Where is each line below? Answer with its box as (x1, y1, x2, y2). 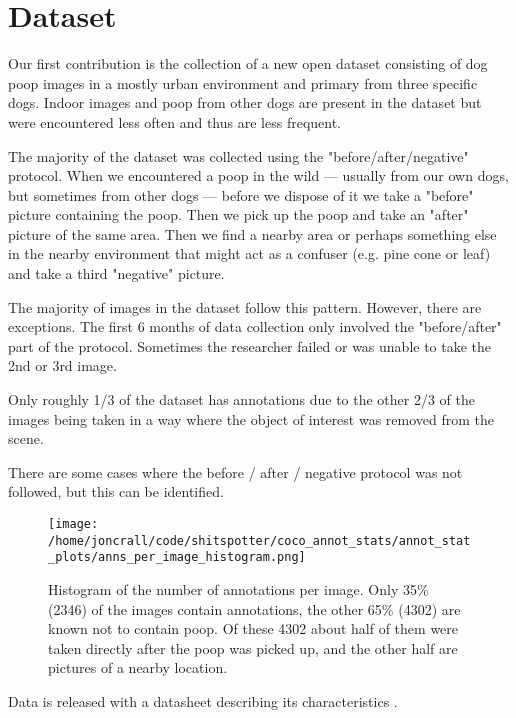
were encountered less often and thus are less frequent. (8, 111, 342, 132)
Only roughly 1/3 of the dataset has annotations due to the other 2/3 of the (8, 389, 475, 410)
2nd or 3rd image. (8, 355, 117, 376)
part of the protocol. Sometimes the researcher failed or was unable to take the (8, 335, 492, 356)
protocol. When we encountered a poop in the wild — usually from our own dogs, (8, 165, 509, 186)
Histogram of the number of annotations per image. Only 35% (48, 578, 429, 599)
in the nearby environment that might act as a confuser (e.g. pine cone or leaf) (8, 243, 491, 264)
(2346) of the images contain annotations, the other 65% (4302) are (48, 598, 461, 619)
